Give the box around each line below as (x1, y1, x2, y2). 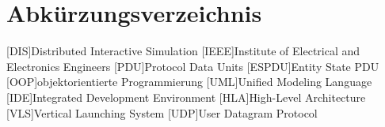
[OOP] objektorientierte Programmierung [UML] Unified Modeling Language (6, 73, 372, 90)
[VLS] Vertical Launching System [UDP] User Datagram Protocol (6, 104, 318, 121)
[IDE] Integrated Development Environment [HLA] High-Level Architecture (6, 88, 366, 105)
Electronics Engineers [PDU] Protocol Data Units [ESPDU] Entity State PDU (6, 58, 379, 74)
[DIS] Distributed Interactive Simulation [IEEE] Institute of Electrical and (6, 43, 360, 59)
